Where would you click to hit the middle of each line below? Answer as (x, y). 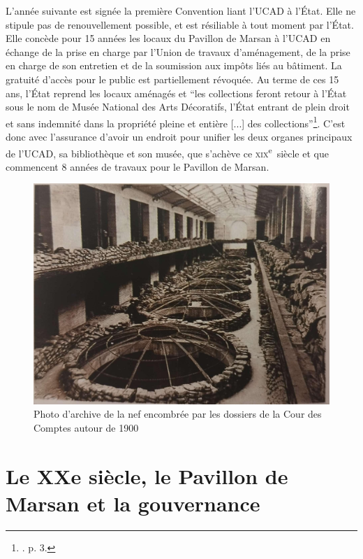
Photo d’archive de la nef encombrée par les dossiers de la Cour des (178, 414)
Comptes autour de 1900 (86, 427)
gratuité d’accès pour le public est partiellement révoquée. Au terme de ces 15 (172, 79)
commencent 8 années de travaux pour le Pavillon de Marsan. (138, 166)
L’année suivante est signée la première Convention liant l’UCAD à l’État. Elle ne (181, 10)
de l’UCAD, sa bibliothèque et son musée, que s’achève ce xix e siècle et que (167, 152)
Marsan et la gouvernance (133, 503)
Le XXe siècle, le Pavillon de (147, 475)
